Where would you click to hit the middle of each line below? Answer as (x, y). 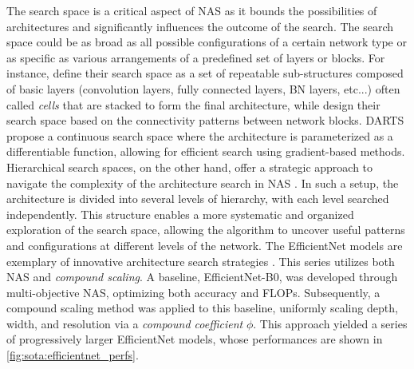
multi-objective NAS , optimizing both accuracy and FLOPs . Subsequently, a (193, 292)
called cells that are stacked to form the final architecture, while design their (193, 104)
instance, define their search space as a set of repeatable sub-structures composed (205, 73)
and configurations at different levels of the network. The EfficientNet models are (205, 245)
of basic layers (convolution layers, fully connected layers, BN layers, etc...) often (203, 88)
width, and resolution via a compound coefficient (125, 323)
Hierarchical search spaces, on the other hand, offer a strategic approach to (190, 167)
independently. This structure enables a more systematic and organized (180, 214)
